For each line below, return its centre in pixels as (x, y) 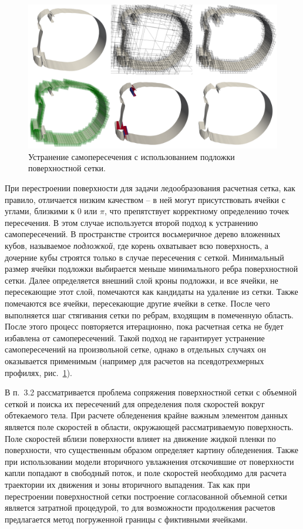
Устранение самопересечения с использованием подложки (132, 156)
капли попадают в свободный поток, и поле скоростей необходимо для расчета (146, 473)
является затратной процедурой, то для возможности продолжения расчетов (140, 508)
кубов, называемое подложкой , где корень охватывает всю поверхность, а (137, 246)
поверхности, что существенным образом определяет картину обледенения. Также (151, 450)
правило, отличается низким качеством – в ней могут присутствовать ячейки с (145, 199)
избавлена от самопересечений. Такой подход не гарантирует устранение (135, 337)
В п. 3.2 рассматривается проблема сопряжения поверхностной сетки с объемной (151, 392)
